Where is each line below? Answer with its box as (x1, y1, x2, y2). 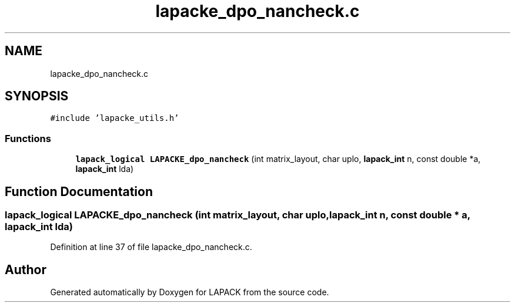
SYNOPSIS (5, 89, 69, 104)
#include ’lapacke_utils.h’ (50, 113, 179, 123)
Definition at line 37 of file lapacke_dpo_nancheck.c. (50, 242, 252, 252)
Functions (5, 132, 51, 144)
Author (5, 262, 46, 277)
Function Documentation (5, 184, 153, 199)
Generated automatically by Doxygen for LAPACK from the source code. (50, 287, 329, 298)
